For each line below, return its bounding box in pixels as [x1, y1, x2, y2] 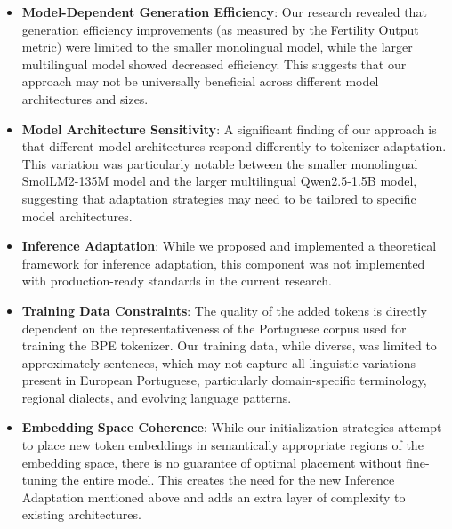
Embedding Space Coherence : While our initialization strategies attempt [21, 418, 442, 437]
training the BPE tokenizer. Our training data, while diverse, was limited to [21, 336, 437, 355]
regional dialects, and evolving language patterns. [21, 388, 292, 406]
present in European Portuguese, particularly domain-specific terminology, [21, 371, 427, 389]
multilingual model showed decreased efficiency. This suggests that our [21, 54, 407, 73]
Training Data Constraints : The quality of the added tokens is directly [21, 301, 427, 319]
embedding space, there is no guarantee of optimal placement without [21, 453, 402, 471]
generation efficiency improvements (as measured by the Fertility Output [21, 20, 419, 38]
